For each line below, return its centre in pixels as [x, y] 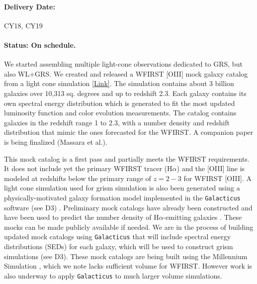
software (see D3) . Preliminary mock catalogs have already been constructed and [128, 207]
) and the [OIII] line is [211, 168]
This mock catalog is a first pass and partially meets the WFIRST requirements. [127, 158]
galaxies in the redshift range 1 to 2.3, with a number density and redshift [117, 122]
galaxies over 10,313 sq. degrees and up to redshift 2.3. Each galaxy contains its [125, 93]
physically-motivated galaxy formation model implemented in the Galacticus [122, 197]
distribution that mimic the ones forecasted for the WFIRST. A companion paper [129, 132]
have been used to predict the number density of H [82, 217]
